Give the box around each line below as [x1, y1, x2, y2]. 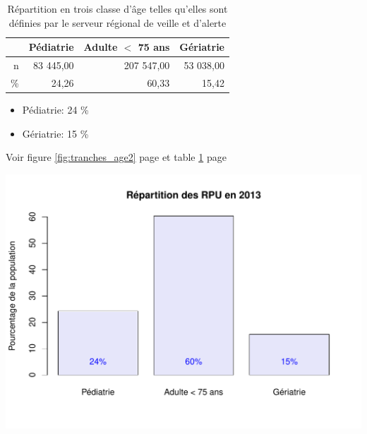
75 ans [138, 40, 170, 54]
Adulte [83, 40, 118, 54]
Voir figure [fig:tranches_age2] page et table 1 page [6, 150, 227, 164]
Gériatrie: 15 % [22, 126, 89, 140]
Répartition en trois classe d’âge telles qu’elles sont [7, 1, 228, 16]
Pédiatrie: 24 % [22, 102, 89, 116]
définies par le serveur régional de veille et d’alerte [8, 15, 227, 30]
